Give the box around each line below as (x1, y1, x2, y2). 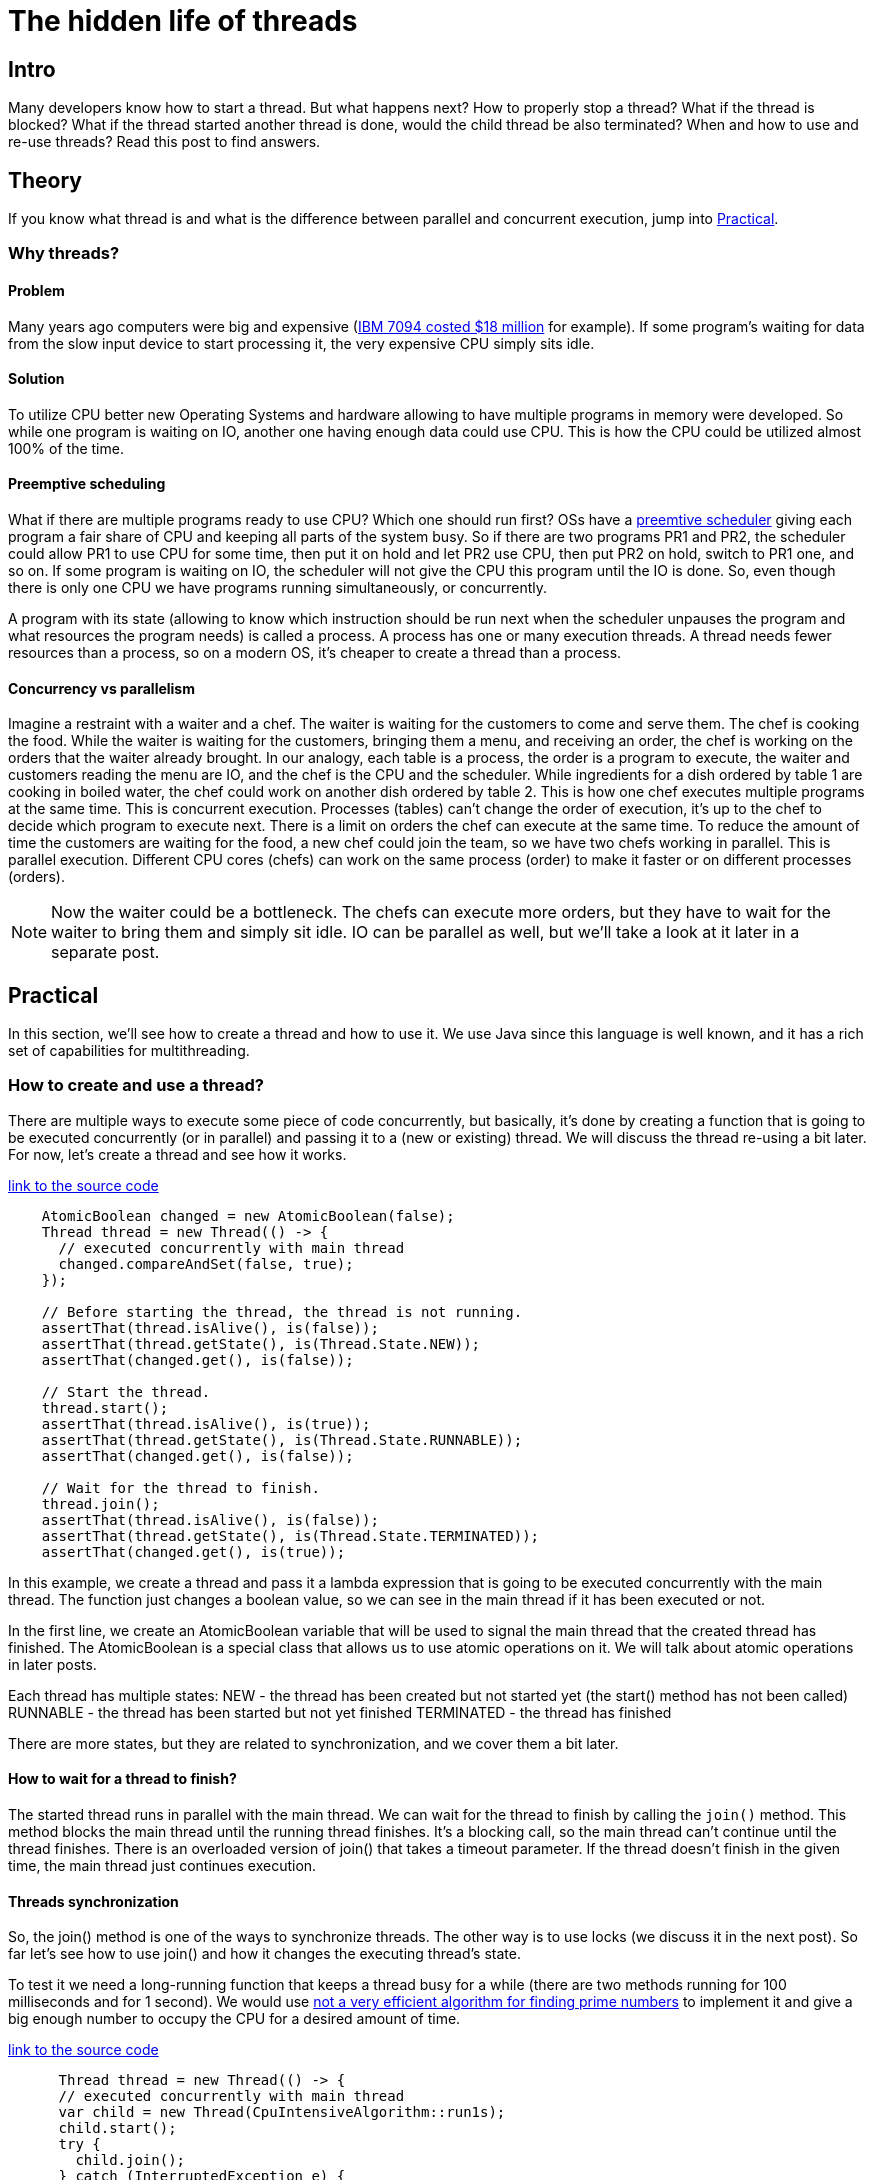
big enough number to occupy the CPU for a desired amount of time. (8, 2010, 461, 2028)
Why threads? (8, 243, 120, 264)
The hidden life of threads (8, 4, 358, 38)
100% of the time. (8, 439, 124, 457)
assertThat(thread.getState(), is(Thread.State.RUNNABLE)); (41, 1431, 523, 1448)
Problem (8, 282, 65, 299)
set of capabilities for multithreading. (8, 1042, 250, 1060)
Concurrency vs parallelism (8, 679, 195, 697)
